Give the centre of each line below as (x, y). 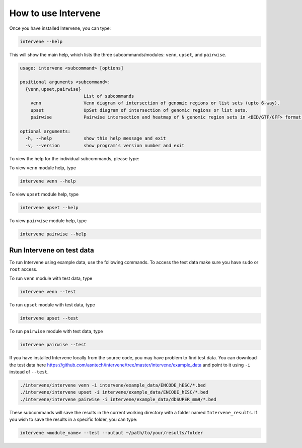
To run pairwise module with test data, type (56, 331)
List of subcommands (109, 96)
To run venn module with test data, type (51, 278)
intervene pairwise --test (53, 345)
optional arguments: (45, 132)
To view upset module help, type (44, 195)
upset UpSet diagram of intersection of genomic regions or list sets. (139, 110)
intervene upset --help (49, 208)
